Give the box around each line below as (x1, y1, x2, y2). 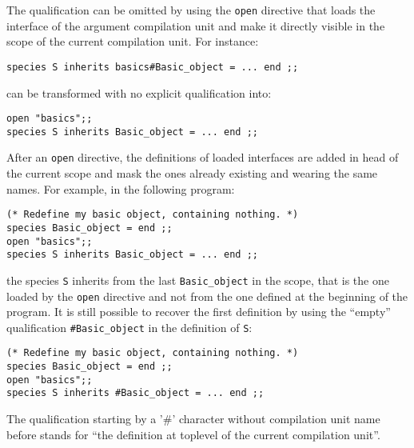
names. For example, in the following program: (6, 180, 235, 197)
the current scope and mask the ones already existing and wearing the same (6, 165, 378, 182)
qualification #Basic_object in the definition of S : (6, 318, 253, 335)
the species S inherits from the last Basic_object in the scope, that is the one (6, 271, 389, 288)
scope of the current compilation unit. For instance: (6, 33, 259, 50)
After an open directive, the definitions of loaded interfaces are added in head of (6, 149, 399, 166)
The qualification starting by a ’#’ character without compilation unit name (6, 410, 380, 427)
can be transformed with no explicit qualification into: (6, 84, 272, 101)
